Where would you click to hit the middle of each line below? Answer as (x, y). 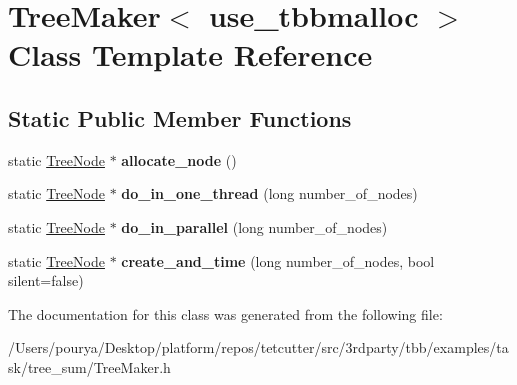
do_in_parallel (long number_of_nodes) (254, 226)
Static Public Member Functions (180, 117)
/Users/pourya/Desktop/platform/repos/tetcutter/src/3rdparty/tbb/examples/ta (258, 347)
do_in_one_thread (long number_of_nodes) (269, 193)
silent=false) (46, 280)
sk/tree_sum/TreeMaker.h (89, 366)
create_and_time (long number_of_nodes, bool (278, 260)
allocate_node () (179, 159)
